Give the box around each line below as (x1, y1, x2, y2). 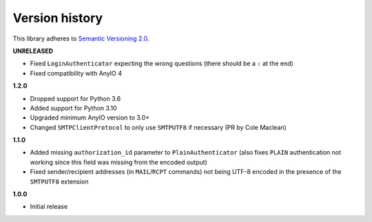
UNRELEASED (12, 47, 54, 55)
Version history (12, 10, 103, 25)
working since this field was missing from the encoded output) (30, 158, 208, 166)
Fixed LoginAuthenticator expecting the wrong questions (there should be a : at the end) (30, 59, 294, 68)
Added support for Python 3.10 (30, 104, 117, 112)
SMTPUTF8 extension (30, 177, 89, 186)
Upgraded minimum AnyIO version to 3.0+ (30, 113, 150, 122)
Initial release (30, 203, 68, 211)
